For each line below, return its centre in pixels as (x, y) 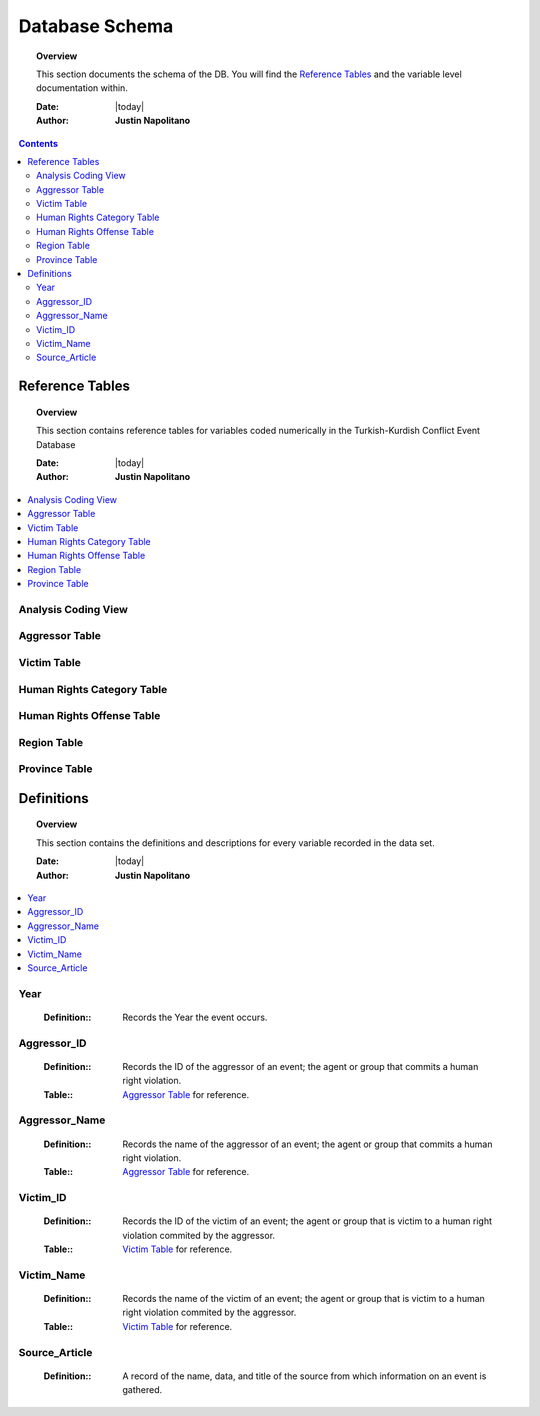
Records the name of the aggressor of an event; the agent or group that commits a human (307, 1144)
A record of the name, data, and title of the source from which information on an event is (304, 1376)
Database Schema (96, 26)
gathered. (142, 1390)
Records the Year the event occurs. (195, 1017)
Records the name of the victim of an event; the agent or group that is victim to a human (303, 1299)
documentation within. (82, 88)
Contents (38, 143)
